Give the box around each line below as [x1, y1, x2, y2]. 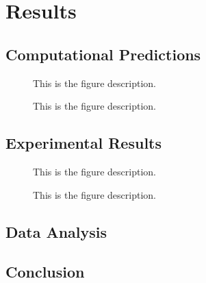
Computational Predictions [5, 43, 201, 64]
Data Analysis [5, 221, 107, 242]
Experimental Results [5, 132, 162, 153]
